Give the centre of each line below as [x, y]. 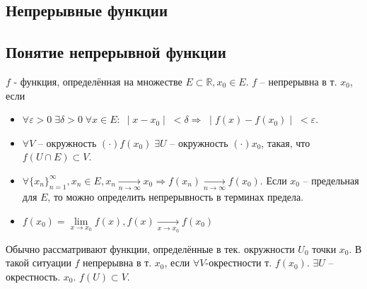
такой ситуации [39, 263]
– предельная [331, 180]
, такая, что [286, 142]
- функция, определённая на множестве [98, 81]
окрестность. [33, 276]
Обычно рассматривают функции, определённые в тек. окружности [150, 248]
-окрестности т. [239, 263]
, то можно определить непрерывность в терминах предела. [176, 197]
